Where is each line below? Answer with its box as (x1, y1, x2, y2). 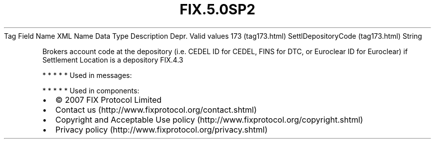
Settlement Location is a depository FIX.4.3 (42, 55, 183, 64)
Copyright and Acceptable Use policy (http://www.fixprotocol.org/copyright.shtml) (55, 114, 363, 125)
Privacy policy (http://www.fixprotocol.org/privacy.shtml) (55, 124, 268, 135)
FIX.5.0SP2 (179, 1, 256, 18)
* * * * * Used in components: (42, 86, 140, 95)
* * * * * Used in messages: (42, 71, 132, 79)
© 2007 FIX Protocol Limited (55, 94, 162, 105)
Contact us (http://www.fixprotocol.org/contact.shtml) (55, 104, 257, 115)
